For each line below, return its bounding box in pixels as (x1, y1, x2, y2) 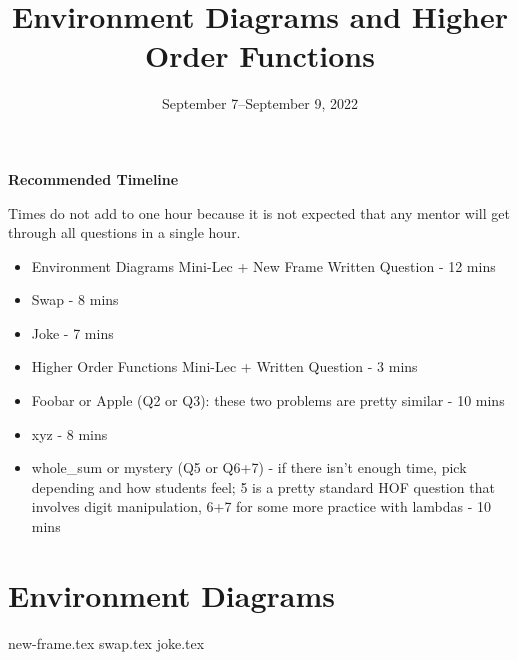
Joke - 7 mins (31, 322, 114, 343)
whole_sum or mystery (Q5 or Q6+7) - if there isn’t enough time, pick (31, 457, 467, 478)
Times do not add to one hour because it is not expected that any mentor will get (8, 202, 510, 223)
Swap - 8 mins (31, 289, 119, 310)
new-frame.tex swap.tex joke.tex (8, 632, 205, 653)
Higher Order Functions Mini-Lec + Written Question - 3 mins (31, 356, 418, 377)
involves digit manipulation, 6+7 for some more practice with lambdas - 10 (31, 496, 492, 517)
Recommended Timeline (8, 168, 179, 189)
